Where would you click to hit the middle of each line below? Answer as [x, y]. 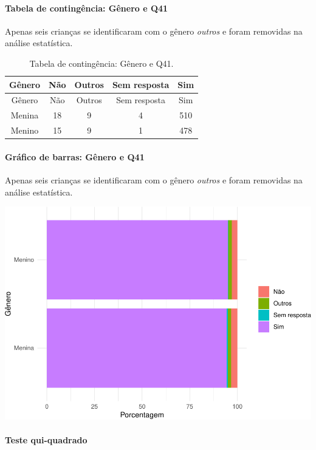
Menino [25, 130]
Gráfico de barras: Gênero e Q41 [75, 156]
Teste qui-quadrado [46, 439]
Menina [25, 115]
